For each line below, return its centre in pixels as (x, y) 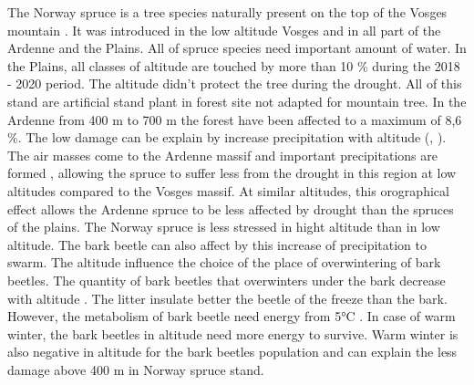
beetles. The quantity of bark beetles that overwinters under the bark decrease (227, 280)
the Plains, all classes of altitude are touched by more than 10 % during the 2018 (234, 65)
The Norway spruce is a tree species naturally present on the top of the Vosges (227, 12)
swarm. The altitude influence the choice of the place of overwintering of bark (224, 262)
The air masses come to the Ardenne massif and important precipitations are (222, 155)
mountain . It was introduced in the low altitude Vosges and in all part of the (224, 30)
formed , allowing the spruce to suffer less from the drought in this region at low (232, 173)
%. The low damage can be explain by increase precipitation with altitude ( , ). (227, 137)
